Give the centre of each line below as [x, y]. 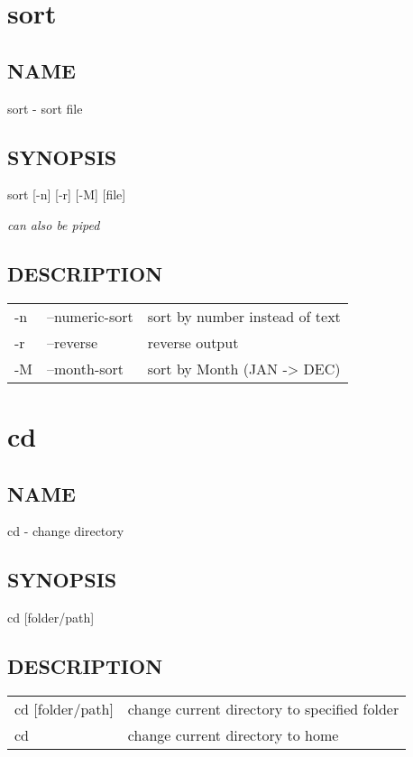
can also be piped [54, 224]
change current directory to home [233, 734]
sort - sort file [45, 108]
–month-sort [86, 368]
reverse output [193, 342]
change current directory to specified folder [263, 708]
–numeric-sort [90, 316]
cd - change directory [66, 531]
